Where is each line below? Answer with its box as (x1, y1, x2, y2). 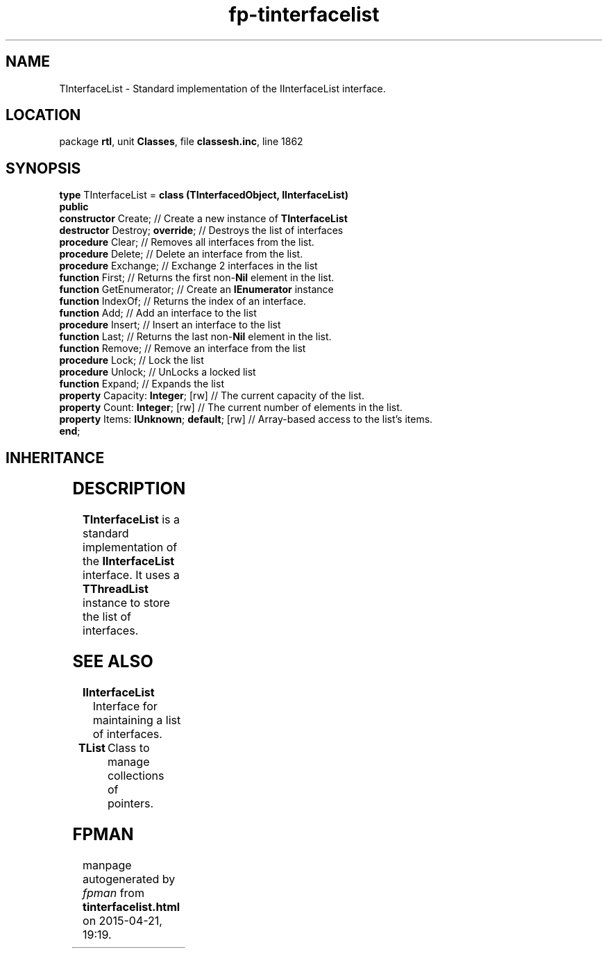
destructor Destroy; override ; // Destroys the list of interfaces (59, 224, 344, 237)
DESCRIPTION (72, 478, 186, 499)
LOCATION (6, 106, 81, 124)
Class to (107, 740, 150, 755)
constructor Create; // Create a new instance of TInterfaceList (59, 212, 348, 225)
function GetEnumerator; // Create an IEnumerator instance (59, 283, 334, 296)
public (59, 201, 89, 213)
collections (107, 768, 164, 783)
